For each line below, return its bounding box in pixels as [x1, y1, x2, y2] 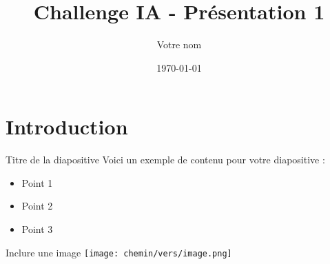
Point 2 [21, 199, 53, 213]
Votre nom [156, 37, 202, 52]
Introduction [6, 112, 128, 141]
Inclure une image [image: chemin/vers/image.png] [6, 245, 232, 259]
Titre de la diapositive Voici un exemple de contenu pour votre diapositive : [6, 152, 325, 167]
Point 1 [21, 175, 53, 190]
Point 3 [21, 222, 53, 236]
